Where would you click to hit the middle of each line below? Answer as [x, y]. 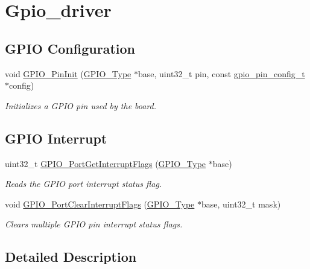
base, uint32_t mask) [241, 204]
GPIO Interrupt [56, 138]
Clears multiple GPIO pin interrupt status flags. [94, 224]
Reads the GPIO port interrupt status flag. [84, 184]
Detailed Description [71, 257]
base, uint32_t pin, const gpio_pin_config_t [221, 73]
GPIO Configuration [70, 48]
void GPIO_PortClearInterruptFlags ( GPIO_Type [100, 204]
